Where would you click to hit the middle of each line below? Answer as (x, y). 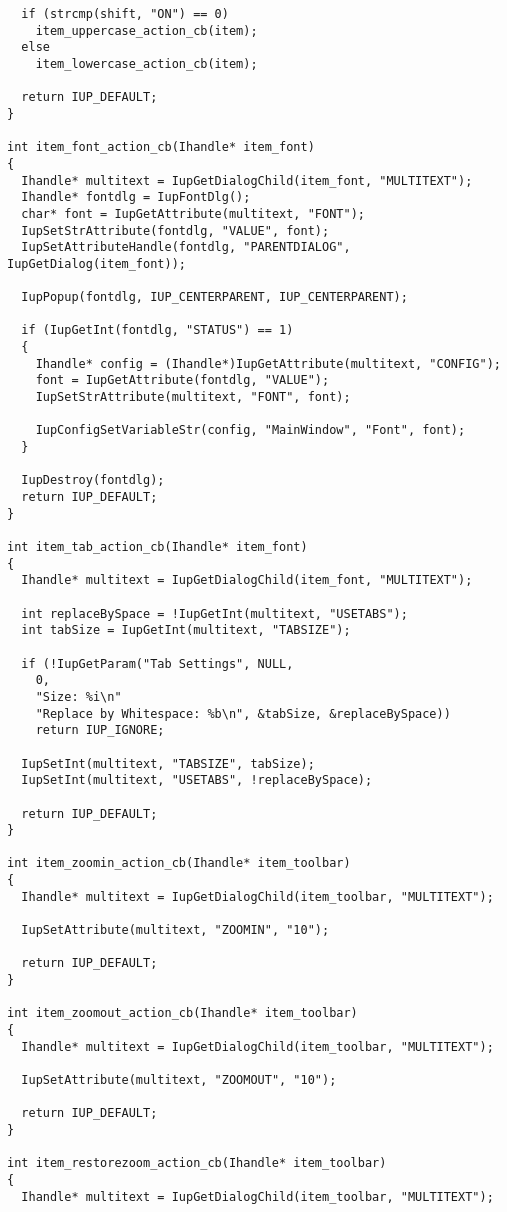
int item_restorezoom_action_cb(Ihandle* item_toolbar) (197, 1163)
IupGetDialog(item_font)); (96, 263)
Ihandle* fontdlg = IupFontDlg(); (136, 197)
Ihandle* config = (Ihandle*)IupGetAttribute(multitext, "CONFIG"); (268, 363)
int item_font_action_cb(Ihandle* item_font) (161, 147)
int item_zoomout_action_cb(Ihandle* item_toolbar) (182, 1013)
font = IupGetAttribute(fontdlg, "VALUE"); (182, 380)
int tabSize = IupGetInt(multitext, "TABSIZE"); (186, 630)
